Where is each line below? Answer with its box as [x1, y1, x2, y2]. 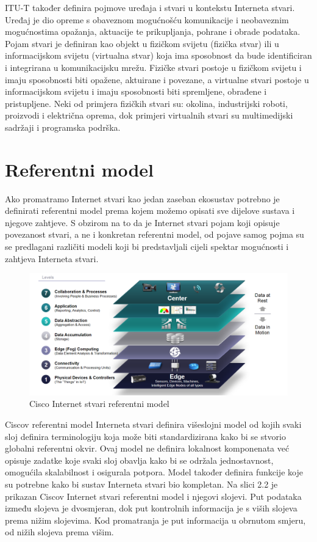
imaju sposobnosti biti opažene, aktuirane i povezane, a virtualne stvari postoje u [5, 73, 309, 86]
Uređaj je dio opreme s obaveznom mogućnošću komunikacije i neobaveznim [5, 13, 289, 26]
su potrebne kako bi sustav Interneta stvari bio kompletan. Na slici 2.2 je [5, 477, 278, 490]
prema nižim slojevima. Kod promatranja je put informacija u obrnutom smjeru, [5, 513, 306, 526]
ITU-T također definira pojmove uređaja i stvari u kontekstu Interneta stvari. [5, 1, 295, 13]
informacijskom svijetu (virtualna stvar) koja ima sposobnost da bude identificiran [5, 49, 312, 62]
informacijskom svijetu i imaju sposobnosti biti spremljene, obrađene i [5, 85, 267, 98]
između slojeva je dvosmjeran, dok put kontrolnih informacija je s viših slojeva [5, 502, 297, 515]
